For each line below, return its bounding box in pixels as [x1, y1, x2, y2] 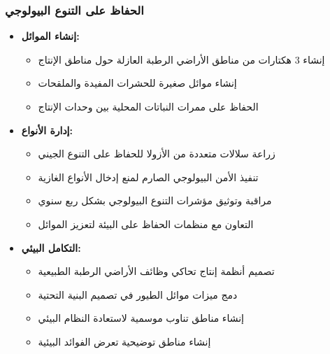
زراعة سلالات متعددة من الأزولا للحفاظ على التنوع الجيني [38, 146, 275, 161]
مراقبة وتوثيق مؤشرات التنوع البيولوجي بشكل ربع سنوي [38, 193, 272, 208]
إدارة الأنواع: [21, 122, 73, 137]
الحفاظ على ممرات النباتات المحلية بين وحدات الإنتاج [38, 99, 259, 113]
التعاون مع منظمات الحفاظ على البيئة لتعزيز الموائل [38, 216, 254, 231]
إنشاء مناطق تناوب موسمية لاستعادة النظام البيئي [38, 311, 244, 325]
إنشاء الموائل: [21, 29, 80, 43]
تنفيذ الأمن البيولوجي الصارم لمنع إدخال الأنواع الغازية [38, 169, 259, 184]
